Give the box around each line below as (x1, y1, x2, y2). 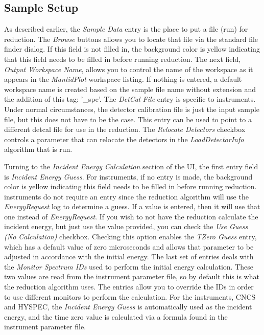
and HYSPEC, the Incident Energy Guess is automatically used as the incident (4, 301, 252, 312)
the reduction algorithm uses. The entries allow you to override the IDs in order (4, 281, 254, 292)
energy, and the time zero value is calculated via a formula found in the (4, 311, 228, 322)
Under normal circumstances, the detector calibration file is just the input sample (4, 103, 259, 114)
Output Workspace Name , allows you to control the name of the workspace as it (4, 63, 253, 74)
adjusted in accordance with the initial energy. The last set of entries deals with (4, 251, 254, 262)
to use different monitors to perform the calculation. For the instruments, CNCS (4, 291, 256, 302)
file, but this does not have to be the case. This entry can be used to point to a (4, 114, 252, 124)
